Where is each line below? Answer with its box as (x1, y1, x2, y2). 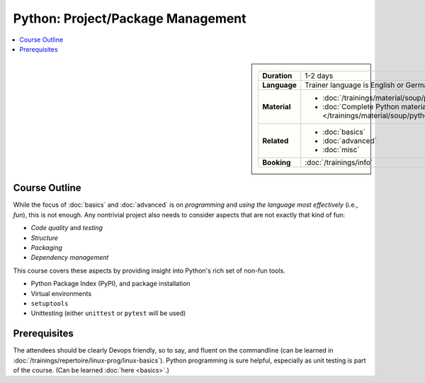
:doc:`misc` (322, 145, 361, 155)
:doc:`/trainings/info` (305, 158, 373, 168)
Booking (262, 158, 291, 168)
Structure (30, 234, 59, 242)
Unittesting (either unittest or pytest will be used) (30, 309, 186, 318)
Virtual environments (30, 289, 92, 297)
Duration (262, 71, 293, 81)
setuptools (30, 299, 69, 307)
